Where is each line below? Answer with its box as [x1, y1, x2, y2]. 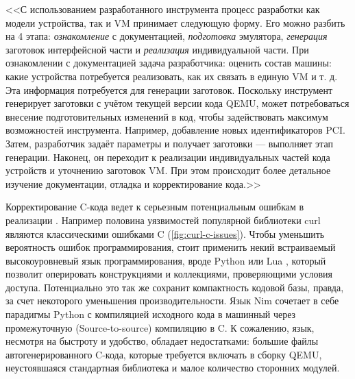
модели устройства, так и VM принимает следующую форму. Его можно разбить [5, 15, 345, 29]
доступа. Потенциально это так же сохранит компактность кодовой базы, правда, [5, 280, 344, 294]
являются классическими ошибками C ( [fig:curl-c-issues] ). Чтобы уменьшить [5, 226, 325, 241]
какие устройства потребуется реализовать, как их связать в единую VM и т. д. [5, 69, 338, 83]
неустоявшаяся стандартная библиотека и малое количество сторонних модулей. [5, 360, 340, 375]
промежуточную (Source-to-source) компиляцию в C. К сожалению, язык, [5, 320, 315, 334]
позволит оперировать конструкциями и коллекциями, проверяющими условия [5, 267, 332, 281]
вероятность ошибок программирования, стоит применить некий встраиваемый [5, 240, 336, 254]
